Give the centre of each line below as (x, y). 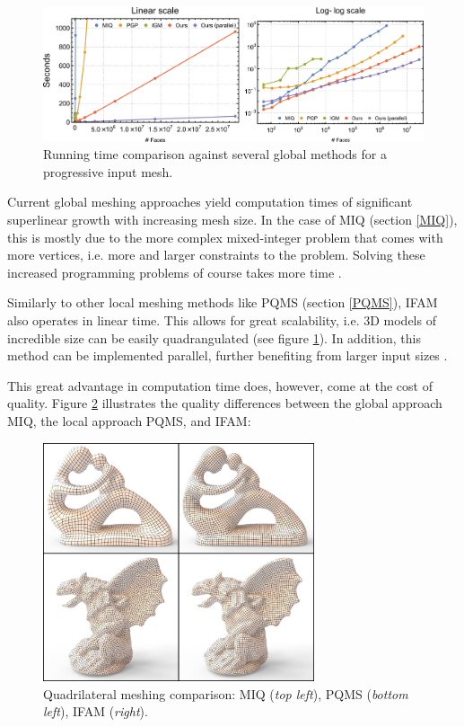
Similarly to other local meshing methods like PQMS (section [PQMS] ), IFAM (223, 302)
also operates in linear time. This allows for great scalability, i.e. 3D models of (222, 319)
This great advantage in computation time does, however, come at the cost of (220, 385)
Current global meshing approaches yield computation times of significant (210, 202)
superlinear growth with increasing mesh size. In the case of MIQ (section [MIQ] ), (232, 219)
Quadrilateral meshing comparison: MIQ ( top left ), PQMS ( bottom (226, 693)
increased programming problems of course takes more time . (175, 272)
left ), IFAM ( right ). (96, 711)
